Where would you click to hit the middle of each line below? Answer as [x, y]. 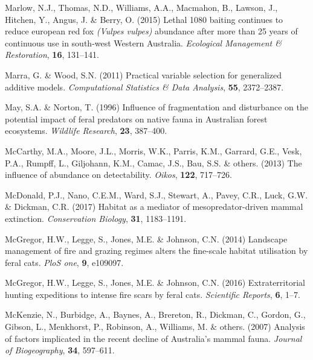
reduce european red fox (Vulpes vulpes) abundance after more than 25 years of [151, 31]
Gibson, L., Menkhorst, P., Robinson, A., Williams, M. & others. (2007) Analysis [155, 327]
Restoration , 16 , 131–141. [52, 55]
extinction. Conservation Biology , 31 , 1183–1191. [96, 218]
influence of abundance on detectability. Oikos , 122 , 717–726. [118, 175]
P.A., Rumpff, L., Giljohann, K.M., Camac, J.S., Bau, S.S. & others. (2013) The [153, 163]
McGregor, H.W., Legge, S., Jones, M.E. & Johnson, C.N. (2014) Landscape [146, 238]
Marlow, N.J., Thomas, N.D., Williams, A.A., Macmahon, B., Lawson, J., [141, 7]
